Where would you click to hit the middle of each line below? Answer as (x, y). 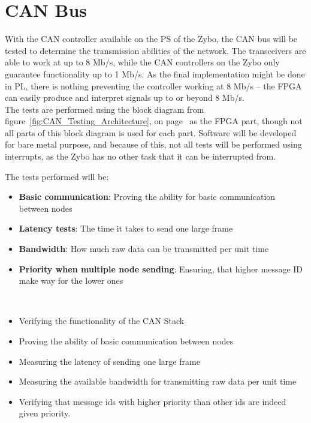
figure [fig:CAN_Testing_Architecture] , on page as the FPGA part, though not (154, 121)
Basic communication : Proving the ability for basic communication (147, 196)
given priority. (45, 413)
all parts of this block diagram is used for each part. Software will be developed (151, 132)
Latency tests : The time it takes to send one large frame (126, 228)
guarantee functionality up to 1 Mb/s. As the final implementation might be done (155, 73)
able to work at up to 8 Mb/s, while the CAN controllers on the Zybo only (142, 62)
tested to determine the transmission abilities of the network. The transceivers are (155, 50)
